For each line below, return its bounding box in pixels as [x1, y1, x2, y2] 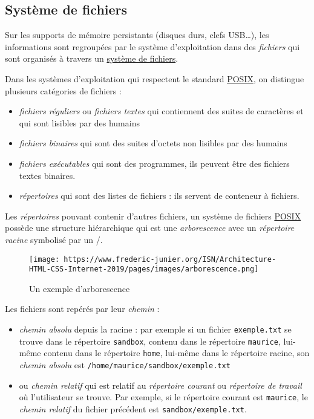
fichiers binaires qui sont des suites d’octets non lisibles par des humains [19, 137, 287, 149]
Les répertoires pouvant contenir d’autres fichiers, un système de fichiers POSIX [5, 209, 301, 222]
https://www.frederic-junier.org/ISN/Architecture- [64, 255, 276, 264]
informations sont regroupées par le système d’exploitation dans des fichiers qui [5, 40, 300, 53]
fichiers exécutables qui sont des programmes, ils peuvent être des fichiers [19, 157, 290, 169]
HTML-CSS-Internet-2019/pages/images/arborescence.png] [29, 265, 259, 274]
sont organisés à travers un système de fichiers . [5, 52, 178, 65]
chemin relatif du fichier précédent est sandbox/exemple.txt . [19, 402, 247, 415]
